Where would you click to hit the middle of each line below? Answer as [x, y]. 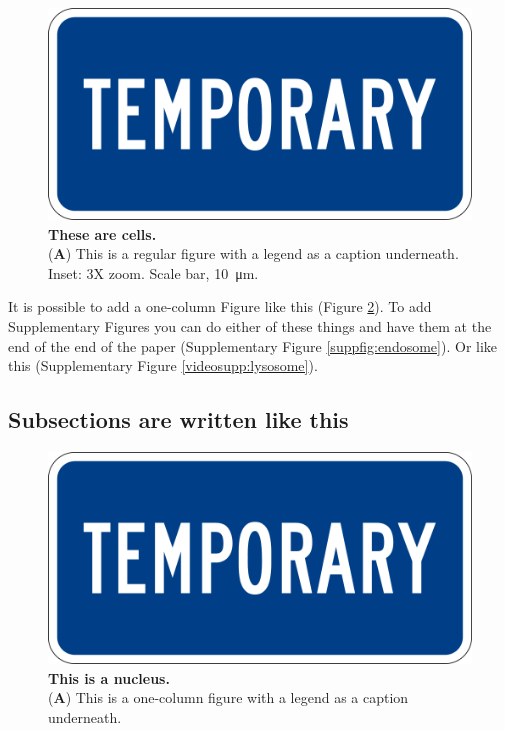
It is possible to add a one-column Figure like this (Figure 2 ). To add [220, 306]
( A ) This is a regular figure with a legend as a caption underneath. [253, 253]
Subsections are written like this [178, 419]
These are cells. [102, 233]
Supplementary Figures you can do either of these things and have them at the [250, 325]
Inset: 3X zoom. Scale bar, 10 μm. [153, 272]
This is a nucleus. [109, 677]
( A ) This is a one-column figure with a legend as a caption [228, 697]
